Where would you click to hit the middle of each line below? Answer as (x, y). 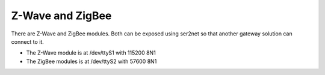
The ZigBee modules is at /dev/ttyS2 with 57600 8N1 (91, 61)
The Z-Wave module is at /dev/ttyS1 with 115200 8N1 (91, 53)
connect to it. (28, 41)
